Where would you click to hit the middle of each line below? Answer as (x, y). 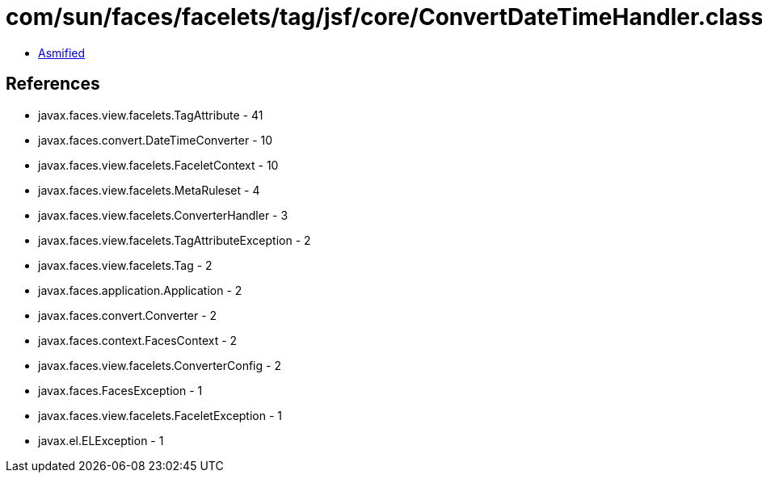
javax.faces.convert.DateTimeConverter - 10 (156, 140)
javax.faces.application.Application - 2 (140, 290)
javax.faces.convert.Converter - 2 (128, 315)
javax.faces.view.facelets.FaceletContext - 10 (158, 165)
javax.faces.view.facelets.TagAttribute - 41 (151, 115)
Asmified (62, 53)
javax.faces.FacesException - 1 (120, 390)
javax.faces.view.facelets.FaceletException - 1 (160, 415)
